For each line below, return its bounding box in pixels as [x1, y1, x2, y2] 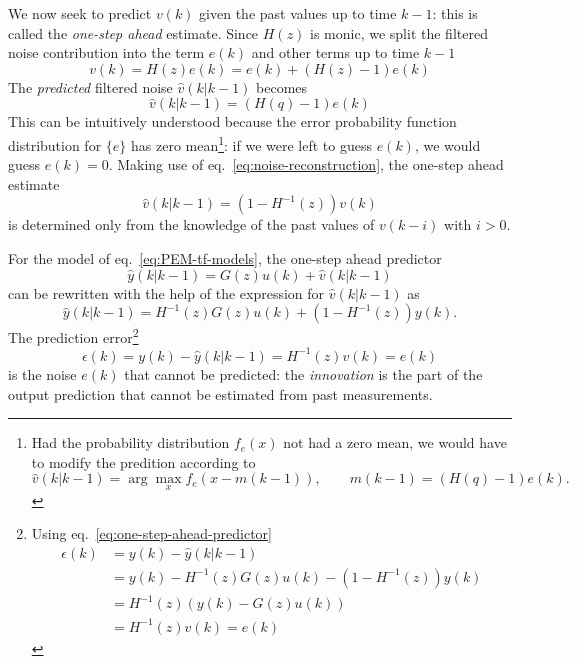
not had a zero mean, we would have [283, 432, 507, 453]
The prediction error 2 [8, 324, 139, 347]
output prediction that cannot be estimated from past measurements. [8, 383, 433, 404]
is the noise [8, 363, 77, 384]
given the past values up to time [199, 3, 397, 23]
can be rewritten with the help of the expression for [8, 282, 325, 303]
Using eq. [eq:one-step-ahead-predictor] [31, 523, 272, 544]
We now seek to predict [8, 3, 152, 23]
